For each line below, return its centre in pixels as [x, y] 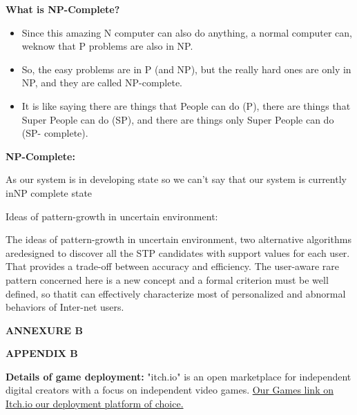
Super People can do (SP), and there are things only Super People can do [178, 119]
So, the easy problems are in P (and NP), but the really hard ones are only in [186, 69]
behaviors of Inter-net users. [65, 307]
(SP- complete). [55, 133]
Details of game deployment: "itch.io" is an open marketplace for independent [178, 376]
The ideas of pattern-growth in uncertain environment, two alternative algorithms [178, 239]
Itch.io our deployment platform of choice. [95, 404]
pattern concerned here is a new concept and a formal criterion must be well [167, 279]
